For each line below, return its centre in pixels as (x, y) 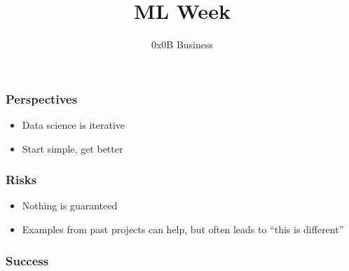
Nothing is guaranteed (70, 206)
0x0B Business (182, 44)
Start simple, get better (73, 148)
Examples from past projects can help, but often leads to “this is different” (183, 229)
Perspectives (42, 98)
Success (27, 260)
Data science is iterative (73, 125)
